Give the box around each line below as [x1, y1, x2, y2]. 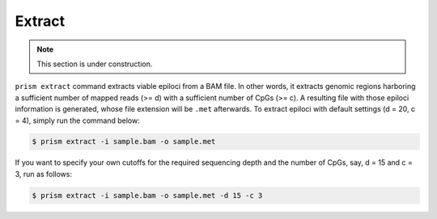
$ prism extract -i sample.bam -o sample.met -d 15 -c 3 [32, 191, 263, 200]
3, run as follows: [15, 169, 73, 179]
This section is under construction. [36, 59, 153, 69]
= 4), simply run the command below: [15, 116, 141, 125]
